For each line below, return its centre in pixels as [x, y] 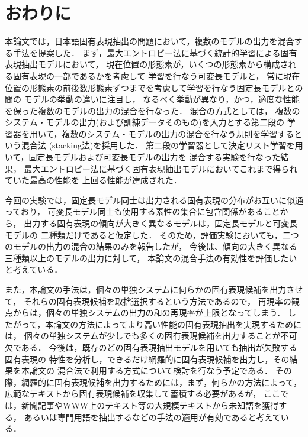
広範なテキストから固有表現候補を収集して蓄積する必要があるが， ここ [142, 394]
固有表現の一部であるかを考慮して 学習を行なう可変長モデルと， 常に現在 [156, 75]
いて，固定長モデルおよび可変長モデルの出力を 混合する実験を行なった [143, 157]
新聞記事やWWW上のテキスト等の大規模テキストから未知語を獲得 [150, 405]
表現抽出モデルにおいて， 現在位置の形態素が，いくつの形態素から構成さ [147, 64]
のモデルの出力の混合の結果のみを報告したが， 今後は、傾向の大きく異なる [151, 246]
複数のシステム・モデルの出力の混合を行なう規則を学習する [178, 133]
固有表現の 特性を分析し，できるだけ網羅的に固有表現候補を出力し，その [147, 359]
